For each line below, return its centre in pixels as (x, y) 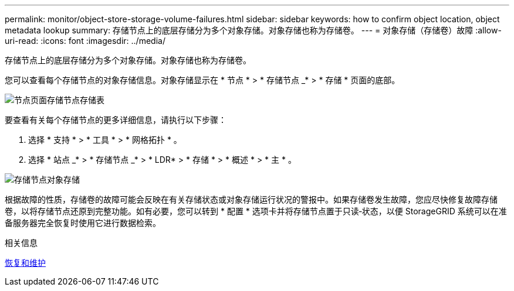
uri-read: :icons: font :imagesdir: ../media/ (85, 41)
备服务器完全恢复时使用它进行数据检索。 (83, 223)
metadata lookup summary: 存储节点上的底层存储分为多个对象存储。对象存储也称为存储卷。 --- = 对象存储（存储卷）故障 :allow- (253, 30)
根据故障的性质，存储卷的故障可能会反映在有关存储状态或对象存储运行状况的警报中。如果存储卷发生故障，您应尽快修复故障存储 (251, 199)
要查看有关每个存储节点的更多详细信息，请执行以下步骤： (116, 120)
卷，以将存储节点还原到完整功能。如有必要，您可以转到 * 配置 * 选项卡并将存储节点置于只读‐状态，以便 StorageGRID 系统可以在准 (256, 211)
